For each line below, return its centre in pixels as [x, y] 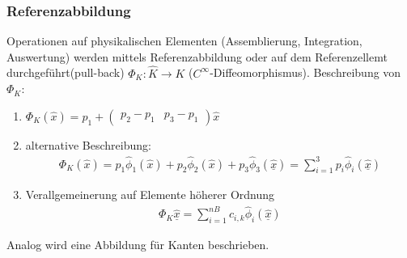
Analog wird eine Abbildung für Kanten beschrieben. [138, 245]
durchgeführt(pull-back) [66, 72]
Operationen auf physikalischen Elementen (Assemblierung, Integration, [184, 41]
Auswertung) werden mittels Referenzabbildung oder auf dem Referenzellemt [197, 56]
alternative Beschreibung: [88, 144]
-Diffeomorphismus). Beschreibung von [305, 72]
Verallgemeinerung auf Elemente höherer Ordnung [150, 195]
